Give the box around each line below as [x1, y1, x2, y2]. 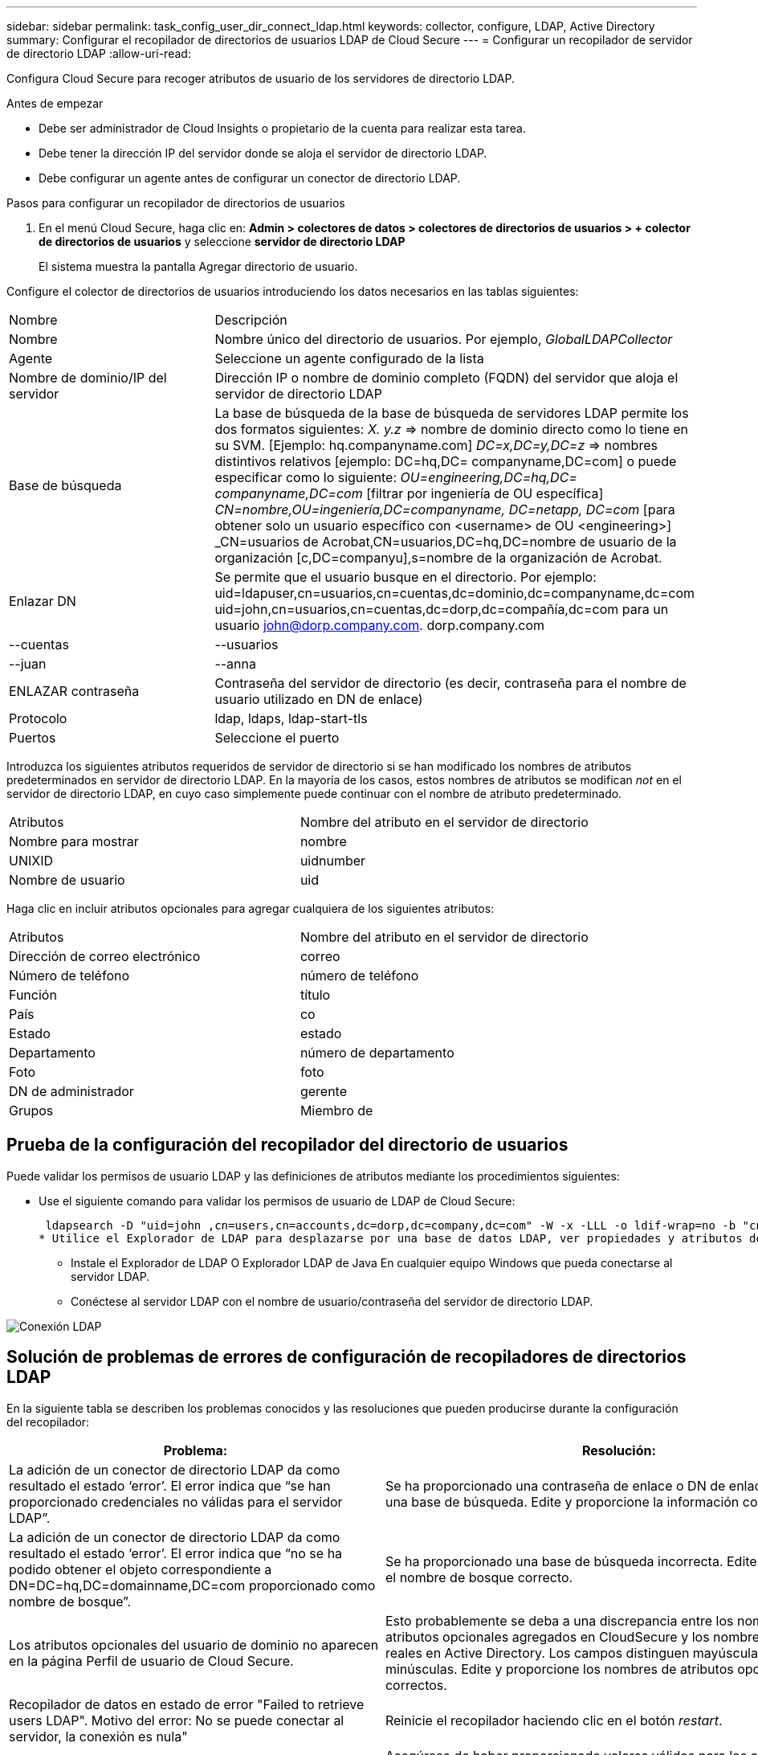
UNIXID [9, 853, 54, 869]
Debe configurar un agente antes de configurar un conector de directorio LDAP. [39, 171, 461, 185]
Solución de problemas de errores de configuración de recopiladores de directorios [6, 1347, 687, 1368]
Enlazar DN [9, 593, 76, 609]
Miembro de [300, 1102, 373, 1119]
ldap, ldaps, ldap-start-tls [214, 710, 368, 726]
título [300, 987, 331, 1003]
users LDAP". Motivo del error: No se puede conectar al [9, 1712, 344, 1728]
